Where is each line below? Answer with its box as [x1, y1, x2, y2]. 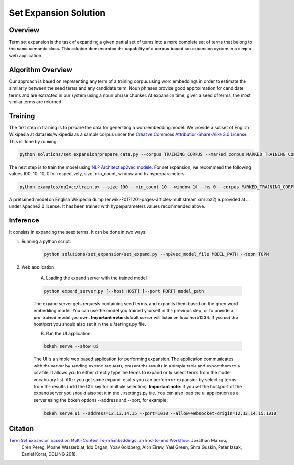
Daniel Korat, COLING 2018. [21, 451, 77, 457]
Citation [9, 424, 34, 433]
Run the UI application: [46, 330, 92, 336]
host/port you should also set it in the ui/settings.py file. [33, 321, 146, 327]
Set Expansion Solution [9, 7, 106, 18]
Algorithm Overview [9, 65, 72, 73]
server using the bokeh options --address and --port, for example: [33, 397, 168, 403]
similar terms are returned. [9, 98, 63, 105]
